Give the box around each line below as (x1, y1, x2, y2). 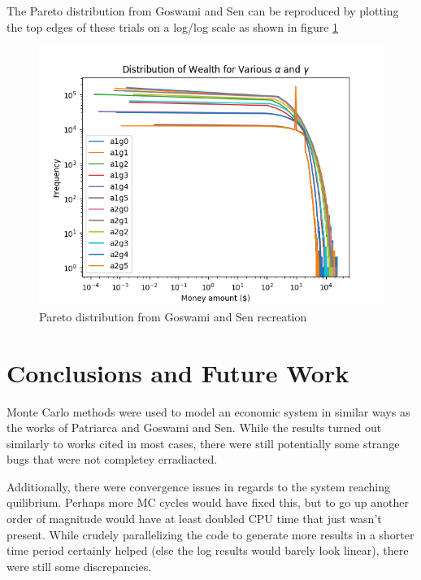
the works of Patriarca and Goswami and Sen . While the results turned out (7, 419, 382, 436)
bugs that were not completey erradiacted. (7, 451, 218, 468)
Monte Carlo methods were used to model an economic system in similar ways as (7, 403, 410, 420)
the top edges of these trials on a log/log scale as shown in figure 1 (7, 18, 339, 35)
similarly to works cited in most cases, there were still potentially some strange (7, 434, 400, 451)
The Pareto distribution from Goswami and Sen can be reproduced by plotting (7, 2, 399, 19)
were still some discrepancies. (7, 557, 152, 574)
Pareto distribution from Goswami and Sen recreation (39, 307, 307, 325)
